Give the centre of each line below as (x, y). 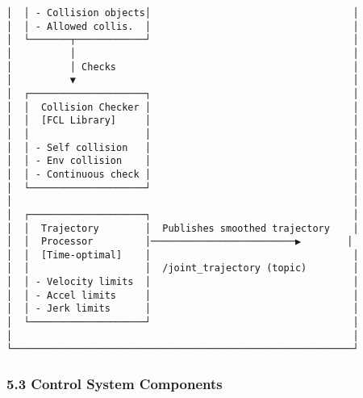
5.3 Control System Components (115, 383)
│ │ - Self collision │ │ (183, 147)
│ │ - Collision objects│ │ (183, 13)
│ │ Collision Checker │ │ (183, 107)
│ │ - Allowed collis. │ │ (183, 26)
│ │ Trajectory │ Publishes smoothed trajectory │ (183, 228)
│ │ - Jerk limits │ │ (183, 309)
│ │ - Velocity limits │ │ (183, 282)
